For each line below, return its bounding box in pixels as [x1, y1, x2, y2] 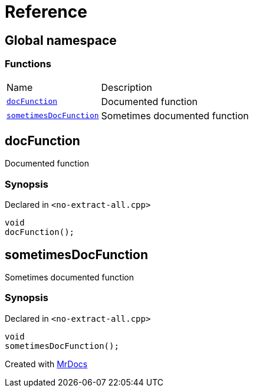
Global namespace [5, 32, 117, 48]
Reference [5, 2, 87, 22]
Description [101, 81, 153, 93]
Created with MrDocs [5, 358, 88, 369]
